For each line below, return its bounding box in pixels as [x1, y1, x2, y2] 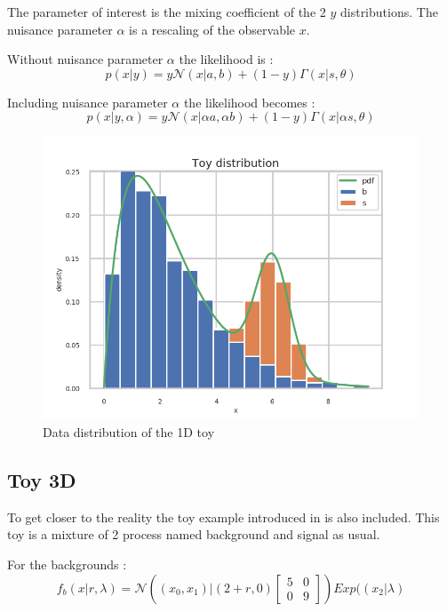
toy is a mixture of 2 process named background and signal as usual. [7, 525, 380, 544]
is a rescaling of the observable [129, 20, 296, 38]
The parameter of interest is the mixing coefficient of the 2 [7, 3, 326, 20]
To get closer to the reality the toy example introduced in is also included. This [7, 507, 440, 526]
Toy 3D [7, 465, 76, 493]
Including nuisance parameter [7, 92, 168, 111]
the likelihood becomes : [183, 92, 315, 111]
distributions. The [339, 3, 438, 20]
